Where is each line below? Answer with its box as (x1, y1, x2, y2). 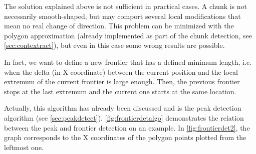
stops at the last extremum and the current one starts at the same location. (4, 86, 236, 96)
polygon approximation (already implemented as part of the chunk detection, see (4, 30, 252, 40)
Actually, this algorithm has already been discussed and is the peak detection (4, 103, 241, 113)
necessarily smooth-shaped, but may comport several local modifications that (4, 10, 241, 21)
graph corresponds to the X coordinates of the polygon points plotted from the (4, 132, 246, 143)
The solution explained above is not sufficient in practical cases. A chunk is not (4, 1, 247, 11)
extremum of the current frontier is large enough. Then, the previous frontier (4, 76, 240, 87)
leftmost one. (4, 142, 44, 152)
